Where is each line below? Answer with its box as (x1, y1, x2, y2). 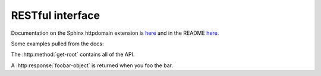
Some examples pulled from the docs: (11, 40, 104, 47)
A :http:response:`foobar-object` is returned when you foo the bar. (11, 62, 174, 69)
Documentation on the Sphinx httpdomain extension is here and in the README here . (11, 29, 219, 37)
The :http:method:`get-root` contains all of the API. (11, 51, 135, 58)
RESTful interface (11, 9, 100, 22)
